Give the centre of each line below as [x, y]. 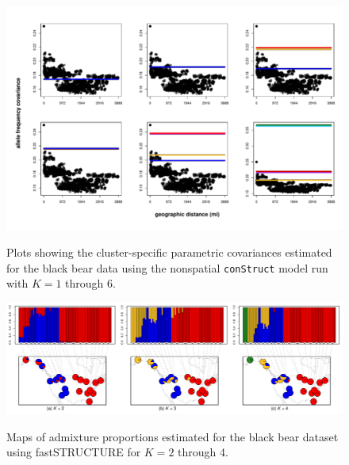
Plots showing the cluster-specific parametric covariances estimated [169, 252]
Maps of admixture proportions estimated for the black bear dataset [173, 436]
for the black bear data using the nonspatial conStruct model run [167, 267]
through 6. [90, 283]
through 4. [203, 452]
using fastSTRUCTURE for [74, 452]
